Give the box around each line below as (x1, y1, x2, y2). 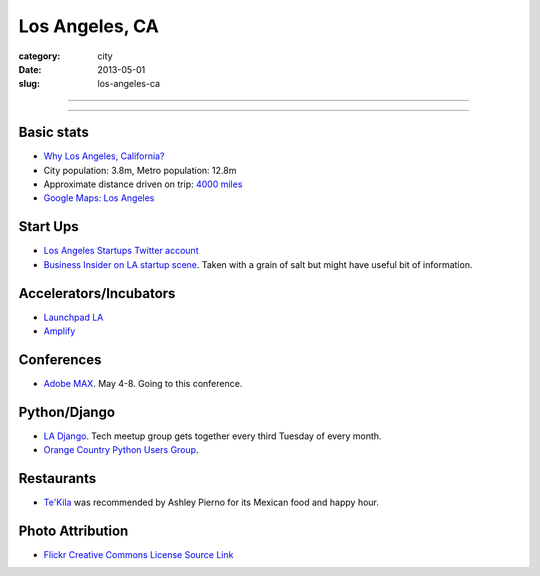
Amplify (43, 325, 76, 337)
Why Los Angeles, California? (43, 150, 165, 162)
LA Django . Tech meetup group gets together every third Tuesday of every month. (43, 430, 382, 442)
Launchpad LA (43, 311, 104, 323)
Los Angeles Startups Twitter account (43, 245, 199, 257)
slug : (18, 78, 40, 90)
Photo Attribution (18, 522, 129, 539)
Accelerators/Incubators (18, 285, 176, 302)
